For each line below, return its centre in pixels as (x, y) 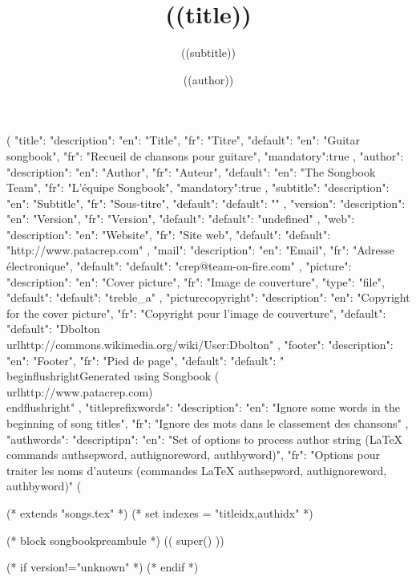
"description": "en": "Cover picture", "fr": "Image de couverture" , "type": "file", (196, 281)
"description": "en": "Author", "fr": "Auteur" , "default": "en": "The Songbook (191, 171)
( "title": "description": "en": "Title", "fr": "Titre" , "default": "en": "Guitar (183, 140)
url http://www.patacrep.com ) (80, 391)
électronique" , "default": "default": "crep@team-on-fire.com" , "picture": (179, 266)
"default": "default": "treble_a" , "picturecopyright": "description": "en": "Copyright (208, 297)
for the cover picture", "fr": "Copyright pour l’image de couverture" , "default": (196, 313)
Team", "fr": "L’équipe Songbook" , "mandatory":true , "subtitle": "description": (198, 187)
